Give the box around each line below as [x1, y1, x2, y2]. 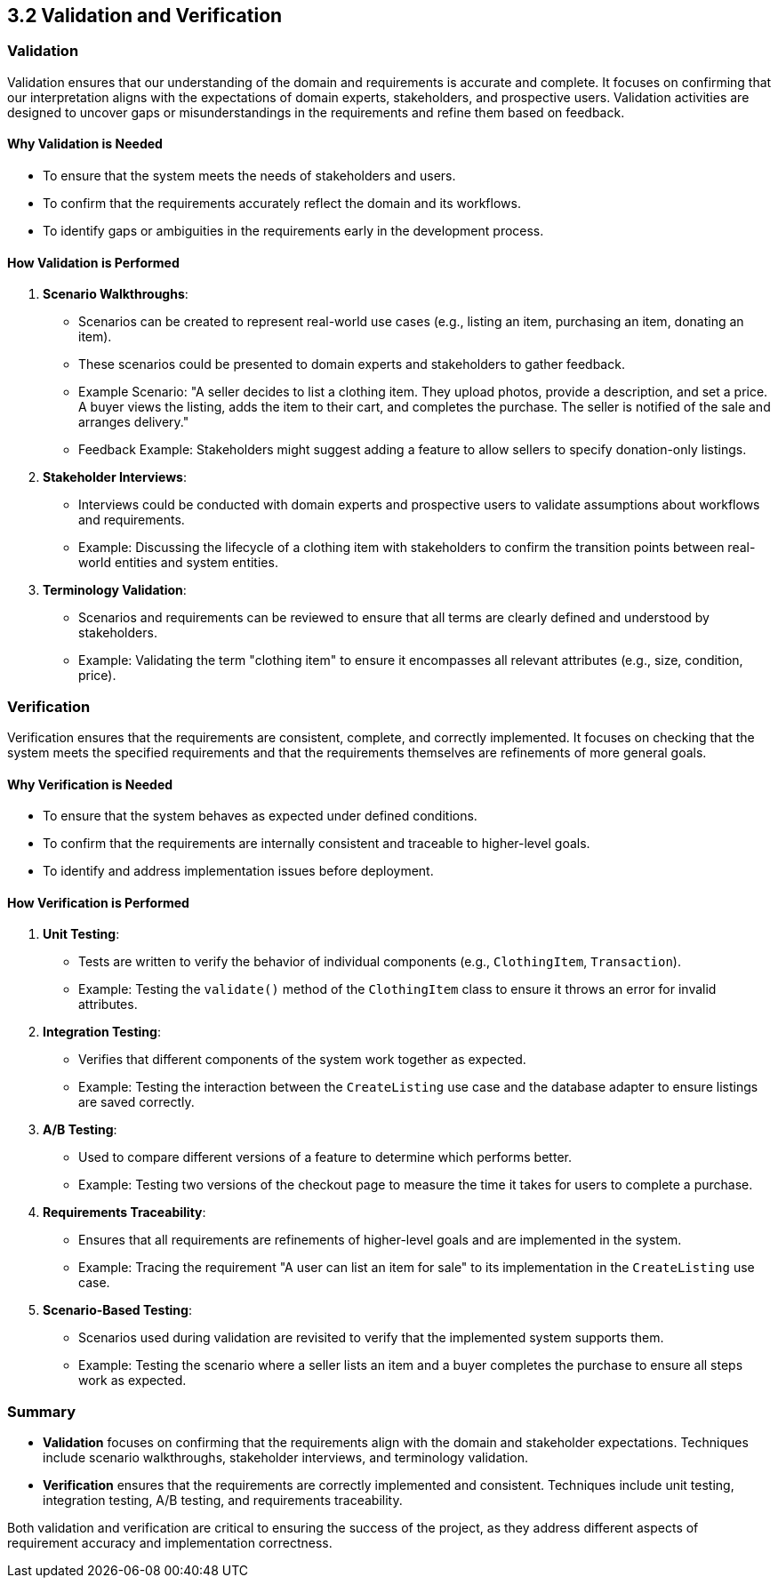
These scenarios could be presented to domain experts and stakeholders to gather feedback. [78, 356, 625, 372]
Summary [7, 1402, 76, 1421]
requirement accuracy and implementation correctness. [7, 1535, 333, 1551]
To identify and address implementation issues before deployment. [43, 863, 434, 879]
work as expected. [78, 1373, 187, 1389]
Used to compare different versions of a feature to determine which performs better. [78, 1149, 572, 1165]
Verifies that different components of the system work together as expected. [78, 1052, 526, 1068]
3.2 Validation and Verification [7, 4, 283, 27]
